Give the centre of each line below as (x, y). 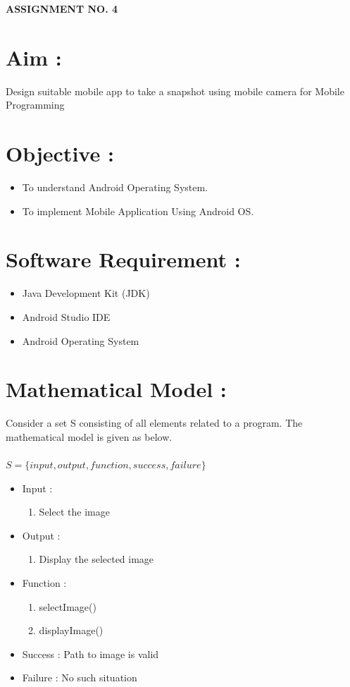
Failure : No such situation (80, 677)
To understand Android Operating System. (115, 187)
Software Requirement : (123, 259)
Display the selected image (96, 559)
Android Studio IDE (66, 316)
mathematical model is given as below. (89, 436)
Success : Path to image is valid (90, 653)
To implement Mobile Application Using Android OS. (138, 211)
